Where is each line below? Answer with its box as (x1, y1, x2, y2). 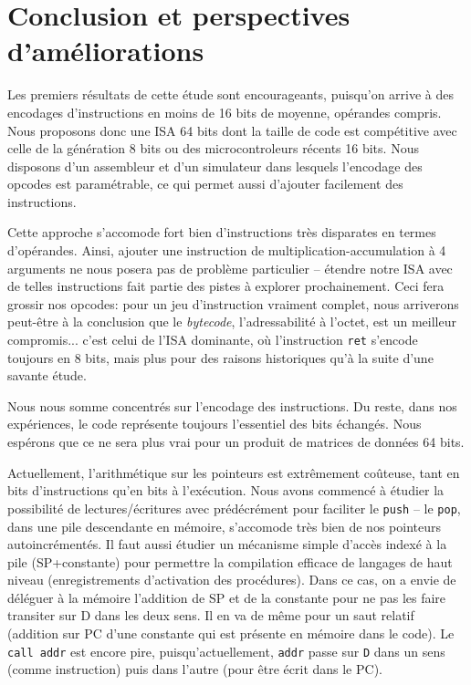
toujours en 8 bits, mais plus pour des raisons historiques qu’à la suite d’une (7, 348, 434, 367)
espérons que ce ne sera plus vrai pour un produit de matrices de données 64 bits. (7, 432, 465, 451)
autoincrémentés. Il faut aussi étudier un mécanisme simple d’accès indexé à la (7, 535, 447, 554)
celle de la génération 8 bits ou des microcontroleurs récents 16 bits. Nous (7, 139, 419, 158)
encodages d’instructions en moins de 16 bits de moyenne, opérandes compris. (7, 102, 442, 121)
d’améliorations (7, 32, 204, 69)
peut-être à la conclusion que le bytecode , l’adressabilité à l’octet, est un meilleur (7, 312, 456, 331)
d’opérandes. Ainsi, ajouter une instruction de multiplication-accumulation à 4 (7, 241, 446, 260)
